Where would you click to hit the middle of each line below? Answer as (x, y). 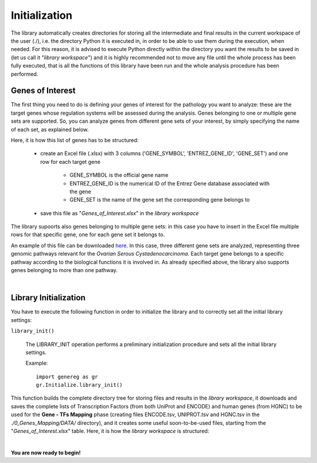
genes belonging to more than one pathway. (64, 270)
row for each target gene (70, 162)
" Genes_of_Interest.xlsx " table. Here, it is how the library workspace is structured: (110, 431)
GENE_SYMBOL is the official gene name (119, 175)
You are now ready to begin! (46, 452)
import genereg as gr (67, 377)
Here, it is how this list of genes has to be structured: (75, 140)
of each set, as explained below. (50, 129)
